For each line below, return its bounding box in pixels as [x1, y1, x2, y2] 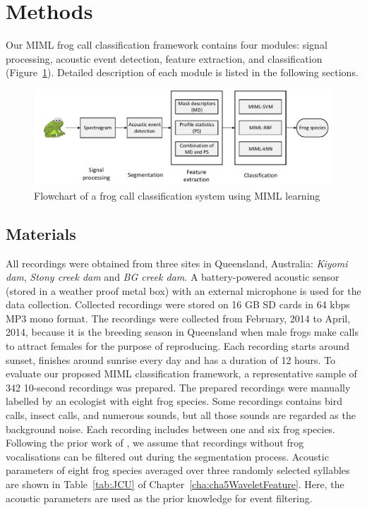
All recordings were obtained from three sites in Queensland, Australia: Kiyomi [6, 255, 348, 270]
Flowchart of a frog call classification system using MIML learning [34, 188, 320, 202]
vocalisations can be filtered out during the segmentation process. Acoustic [6, 449, 329, 463]
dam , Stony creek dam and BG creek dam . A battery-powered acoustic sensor [6, 269, 339, 284]
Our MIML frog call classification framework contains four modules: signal [6, 37, 327, 52]
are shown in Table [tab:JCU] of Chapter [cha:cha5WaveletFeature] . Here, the [6, 477, 344, 492]
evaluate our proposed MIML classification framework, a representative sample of [6, 366, 357, 381]
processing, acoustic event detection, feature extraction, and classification [6, 51, 323, 66]
